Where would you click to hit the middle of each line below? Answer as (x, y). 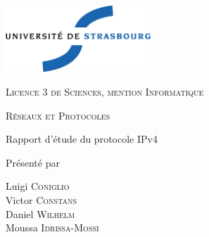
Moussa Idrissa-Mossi (52, 228)
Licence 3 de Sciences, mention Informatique (105, 92)
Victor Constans (42, 200)
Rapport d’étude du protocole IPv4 (82, 139)
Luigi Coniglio (38, 186)
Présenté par (33, 162)
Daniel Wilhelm (40, 213)
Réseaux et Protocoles (58, 115)
